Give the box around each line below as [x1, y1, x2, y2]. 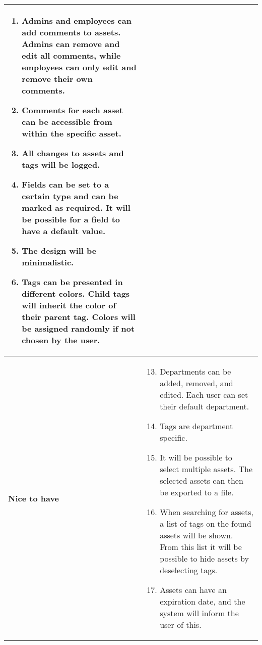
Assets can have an [160, 584, 227, 595]
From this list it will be [160, 541, 242, 552]
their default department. [160, 400, 249, 412]
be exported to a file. [160, 486, 234, 498]
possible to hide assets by [160, 552, 249, 564]
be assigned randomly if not [22, 322, 135, 334]
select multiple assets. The [160, 463, 252, 475]
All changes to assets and [22, 147, 124, 159]
